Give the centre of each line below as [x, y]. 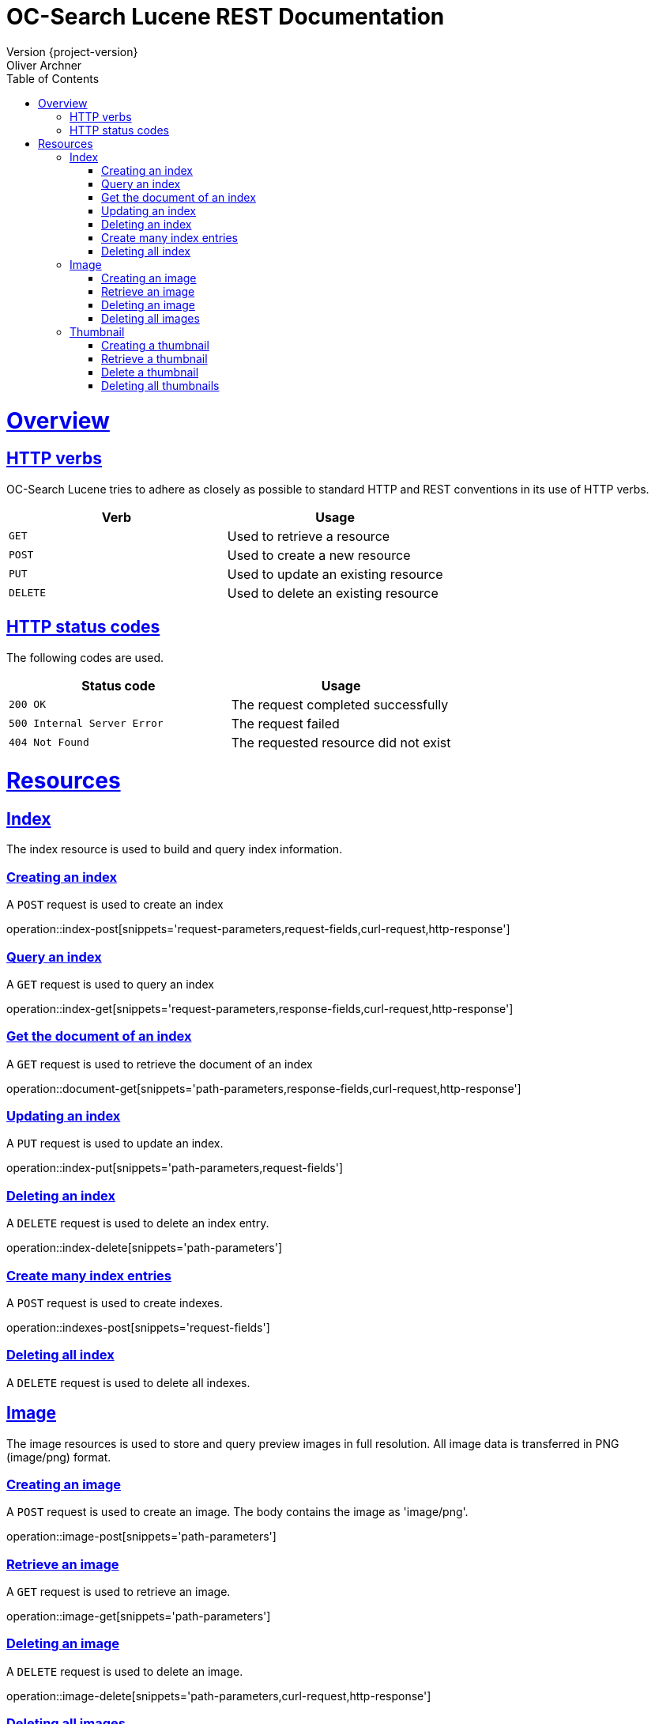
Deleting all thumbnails [160, 385]
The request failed [285, 723]
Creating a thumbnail [155, 345]
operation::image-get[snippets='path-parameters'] [139, 1616]
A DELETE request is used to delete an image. [125, 1671]
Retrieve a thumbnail [154, 358]
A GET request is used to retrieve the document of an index [160, 1064]
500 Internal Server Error [86, 724]
